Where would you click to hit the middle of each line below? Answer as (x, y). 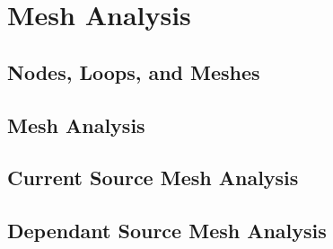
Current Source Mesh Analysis (153, 178)
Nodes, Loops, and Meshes (134, 71)
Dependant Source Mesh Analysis (167, 231)
